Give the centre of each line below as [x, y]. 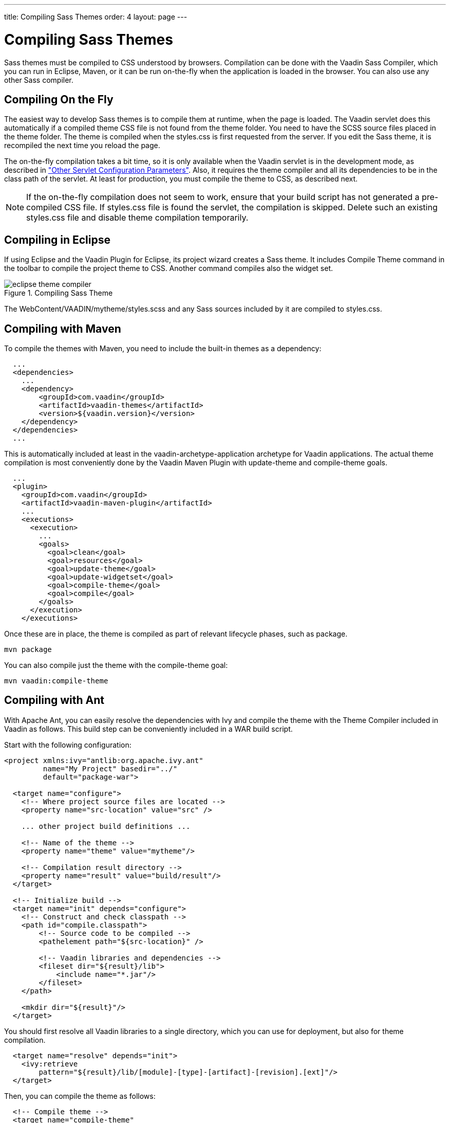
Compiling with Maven [63, 329]
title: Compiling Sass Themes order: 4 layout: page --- [96, 17]
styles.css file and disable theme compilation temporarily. [137, 218]
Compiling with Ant [54, 700]
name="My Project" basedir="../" [110, 768]
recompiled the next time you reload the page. [82, 146]
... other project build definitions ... [106, 826]
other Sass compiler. [39, 80]
